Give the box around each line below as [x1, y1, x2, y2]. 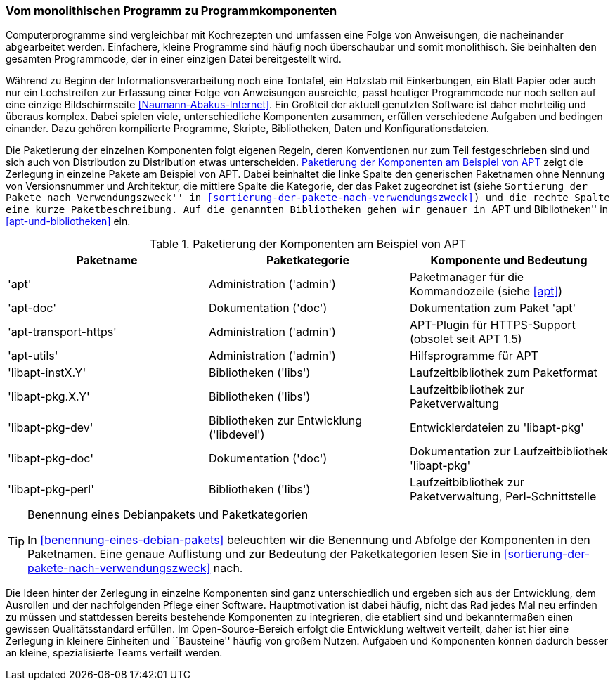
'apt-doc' [8, 301, 56, 316]
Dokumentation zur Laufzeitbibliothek [409, 444, 608, 459]
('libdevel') [208, 427, 265, 442]
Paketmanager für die [409, 270, 524, 285]
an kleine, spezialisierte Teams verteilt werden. [6, 647, 223, 659]
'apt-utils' [8, 349, 58, 363]
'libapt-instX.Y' [8, 365, 86, 380]
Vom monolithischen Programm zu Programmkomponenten [6, 4, 337, 18]
